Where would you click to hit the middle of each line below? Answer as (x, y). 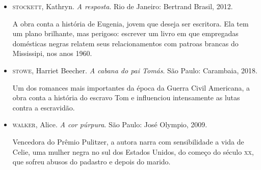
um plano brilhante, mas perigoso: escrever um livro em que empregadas (125, 33)
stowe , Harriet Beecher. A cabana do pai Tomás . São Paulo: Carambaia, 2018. (135, 70)
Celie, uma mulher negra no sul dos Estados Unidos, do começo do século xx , (133, 151)
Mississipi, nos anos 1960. (52, 53)
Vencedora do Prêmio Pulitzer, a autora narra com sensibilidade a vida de (128, 141)
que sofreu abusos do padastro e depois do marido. (92, 162)
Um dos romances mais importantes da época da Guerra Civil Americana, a (131, 87)
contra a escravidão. (44, 107)
